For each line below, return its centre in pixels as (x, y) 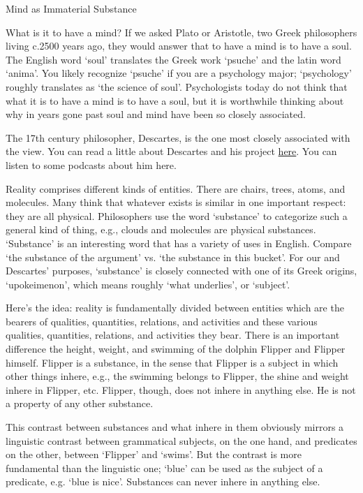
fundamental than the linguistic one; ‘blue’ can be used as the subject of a (164, 468)
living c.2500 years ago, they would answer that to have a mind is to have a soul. (179, 46)
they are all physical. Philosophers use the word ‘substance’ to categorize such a (177, 215)
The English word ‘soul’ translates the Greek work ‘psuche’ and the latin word (173, 59)
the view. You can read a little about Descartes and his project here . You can (171, 151)
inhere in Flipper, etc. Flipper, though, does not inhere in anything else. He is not (181, 389)
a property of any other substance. (80, 403)
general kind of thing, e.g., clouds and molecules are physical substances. (161, 229)
